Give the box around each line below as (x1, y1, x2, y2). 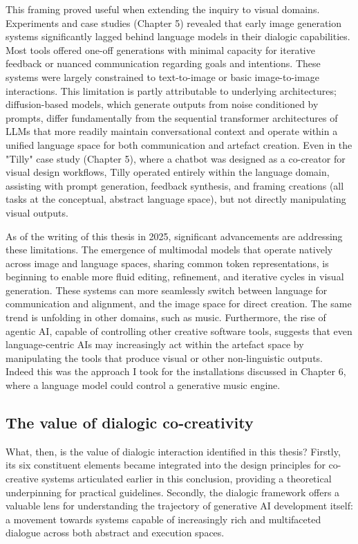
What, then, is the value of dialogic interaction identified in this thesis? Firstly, (6, 444, 341, 458)
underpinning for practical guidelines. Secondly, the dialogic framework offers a (6, 484, 340, 499)
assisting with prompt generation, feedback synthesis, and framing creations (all (6, 178, 344, 192)
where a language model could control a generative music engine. (6, 378, 281, 392)
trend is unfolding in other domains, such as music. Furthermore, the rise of (6, 310, 326, 325)
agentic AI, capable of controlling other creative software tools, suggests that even (6, 323, 352, 338)
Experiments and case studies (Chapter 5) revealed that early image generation (6, 15, 342, 30)
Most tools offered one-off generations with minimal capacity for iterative (6, 42, 315, 57)
